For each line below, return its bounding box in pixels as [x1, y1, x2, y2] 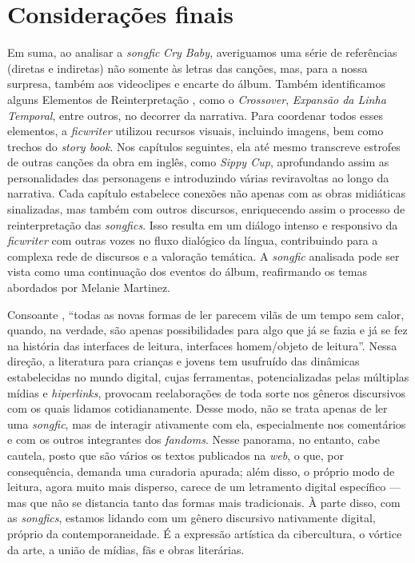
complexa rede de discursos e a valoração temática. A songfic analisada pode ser [7, 247, 400, 264]
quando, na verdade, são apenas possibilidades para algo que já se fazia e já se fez [7, 321, 408, 338]
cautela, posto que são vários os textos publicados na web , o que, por [7, 446, 344, 463]
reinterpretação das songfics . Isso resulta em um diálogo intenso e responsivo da [7, 216, 398, 233]
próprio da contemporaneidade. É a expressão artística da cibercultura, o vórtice [7, 525, 402, 541]
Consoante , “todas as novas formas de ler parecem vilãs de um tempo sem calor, [7, 305, 405, 322]
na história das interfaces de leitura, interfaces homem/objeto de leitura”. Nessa [7, 337, 397, 353]
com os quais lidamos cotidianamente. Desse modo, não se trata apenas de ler [7, 400, 388, 417]
